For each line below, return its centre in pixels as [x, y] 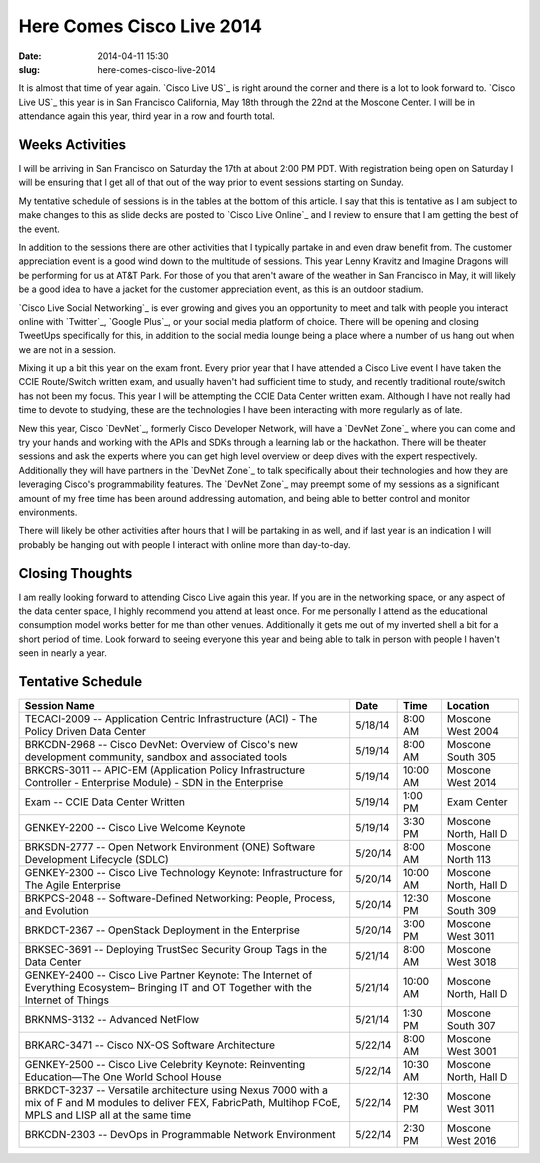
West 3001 [471, 1052]
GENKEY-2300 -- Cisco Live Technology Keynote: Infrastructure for [184, 873]
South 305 [471, 757]
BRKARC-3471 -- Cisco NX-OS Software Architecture [149, 1045]
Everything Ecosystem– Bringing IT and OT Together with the [168, 988]
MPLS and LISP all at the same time [108, 1115]
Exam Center [477, 802]
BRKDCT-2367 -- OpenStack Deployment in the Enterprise [162, 930]
